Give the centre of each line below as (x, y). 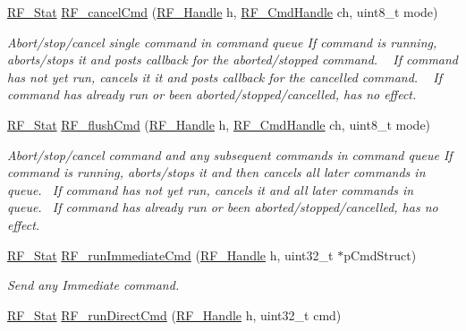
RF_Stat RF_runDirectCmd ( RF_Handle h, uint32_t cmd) (174, 314)
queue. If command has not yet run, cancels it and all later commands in (211, 189)
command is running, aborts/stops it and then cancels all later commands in (216, 172)
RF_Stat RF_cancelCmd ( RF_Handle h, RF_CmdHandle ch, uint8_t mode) (223, 12)
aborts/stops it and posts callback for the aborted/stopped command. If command (233, 59)
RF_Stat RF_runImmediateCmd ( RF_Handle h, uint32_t (170, 255)
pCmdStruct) (380, 255)
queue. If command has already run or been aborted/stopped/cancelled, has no (223, 207)
